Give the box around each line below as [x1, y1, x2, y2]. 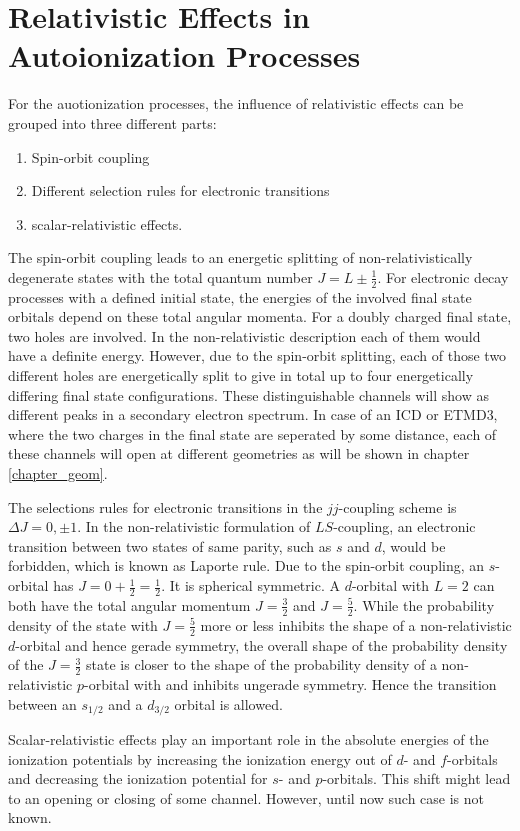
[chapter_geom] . [8, 463, 108, 484]
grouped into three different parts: [8, 112, 217, 133]
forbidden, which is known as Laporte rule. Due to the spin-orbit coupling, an [8, 555, 485, 576]
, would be [381, 535, 446, 556]
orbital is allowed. [174, 693, 283, 714]
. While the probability [353, 594, 495, 615]
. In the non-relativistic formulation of [77, 516, 311, 537]
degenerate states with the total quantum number [8, 266, 313, 287]
